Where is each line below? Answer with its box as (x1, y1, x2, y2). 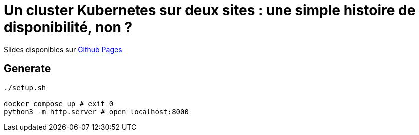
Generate (4, 62, 51, 75)
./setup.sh (4, 83, 46, 92)
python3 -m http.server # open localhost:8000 (4, 107, 189, 116)
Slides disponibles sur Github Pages (4, 45, 122, 54)
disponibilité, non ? (4, 19, 133, 36)
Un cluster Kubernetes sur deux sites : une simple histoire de (4, 2, 416, 19)
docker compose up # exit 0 (4, 99, 114, 108)
